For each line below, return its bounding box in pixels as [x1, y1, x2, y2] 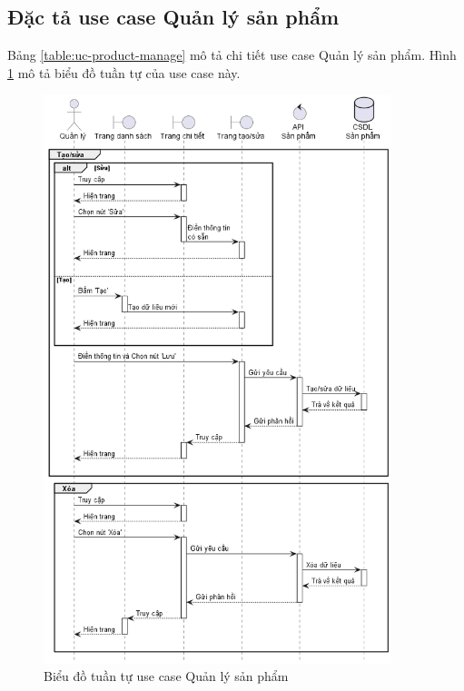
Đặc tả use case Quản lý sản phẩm [7, 3, 340, 31]
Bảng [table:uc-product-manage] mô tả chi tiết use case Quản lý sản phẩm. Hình [7, 45, 457, 64]
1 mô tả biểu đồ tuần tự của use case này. [7, 63, 241, 82]
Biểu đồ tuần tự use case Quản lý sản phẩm [44, 666, 289, 686]
